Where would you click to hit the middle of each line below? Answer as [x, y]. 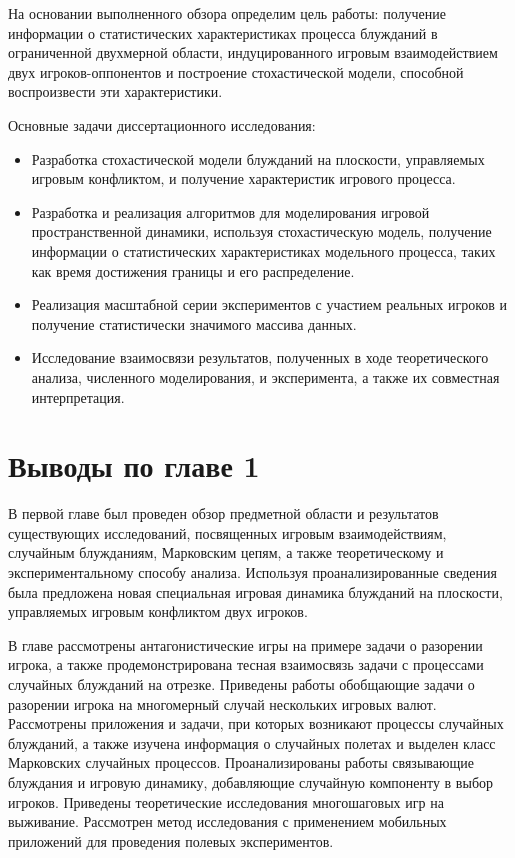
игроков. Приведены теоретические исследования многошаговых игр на [226, 801]
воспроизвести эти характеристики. [115, 91]
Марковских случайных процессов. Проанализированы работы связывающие [241, 762]
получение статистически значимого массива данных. [194, 323]
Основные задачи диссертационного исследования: [162, 124]
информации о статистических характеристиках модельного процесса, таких [263, 250]
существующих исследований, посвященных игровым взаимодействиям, [227, 532]
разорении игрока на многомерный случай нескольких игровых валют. [222, 703]
